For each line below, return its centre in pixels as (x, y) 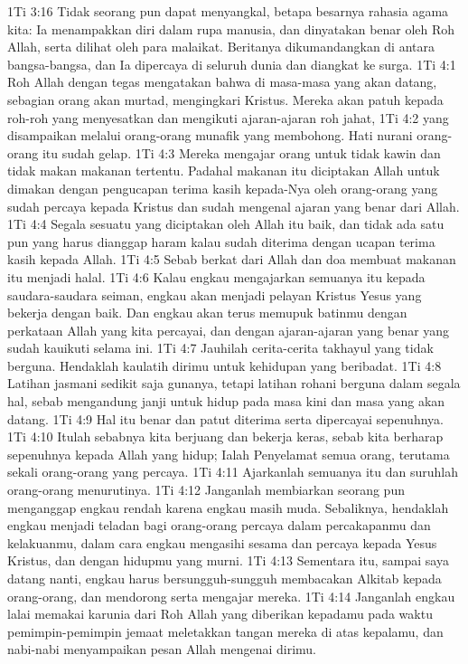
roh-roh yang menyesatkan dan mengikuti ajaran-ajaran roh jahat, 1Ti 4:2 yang (228, 117)
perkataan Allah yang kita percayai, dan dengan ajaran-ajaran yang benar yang (229, 330)
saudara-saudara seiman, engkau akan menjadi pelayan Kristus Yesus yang (215, 294)
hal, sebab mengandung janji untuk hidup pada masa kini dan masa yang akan (226, 401)
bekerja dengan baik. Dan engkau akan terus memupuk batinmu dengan (207, 313)
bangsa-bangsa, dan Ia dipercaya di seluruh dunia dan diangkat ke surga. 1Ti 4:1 (232, 64)
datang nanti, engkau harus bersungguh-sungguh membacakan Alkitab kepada (225, 578)
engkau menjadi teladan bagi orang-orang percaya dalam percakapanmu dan (219, 525)
